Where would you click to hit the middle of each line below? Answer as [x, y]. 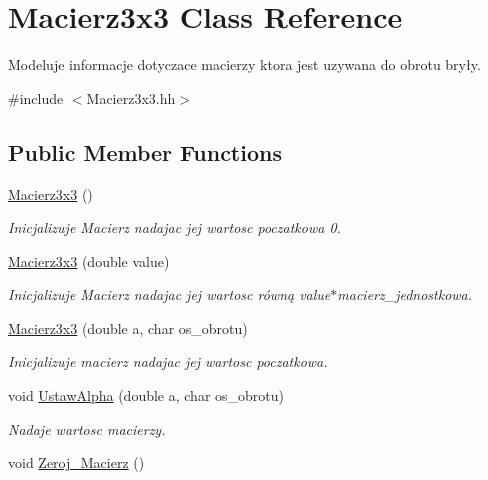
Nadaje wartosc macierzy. [87, 428]
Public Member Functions [145, 151]
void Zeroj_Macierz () [76, 462]
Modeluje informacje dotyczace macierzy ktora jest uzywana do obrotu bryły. [244, 64]
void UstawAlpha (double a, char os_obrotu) [146, 395]
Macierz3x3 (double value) [89, 260]
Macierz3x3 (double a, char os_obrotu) [128, 327]
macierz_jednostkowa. [405, 294]
